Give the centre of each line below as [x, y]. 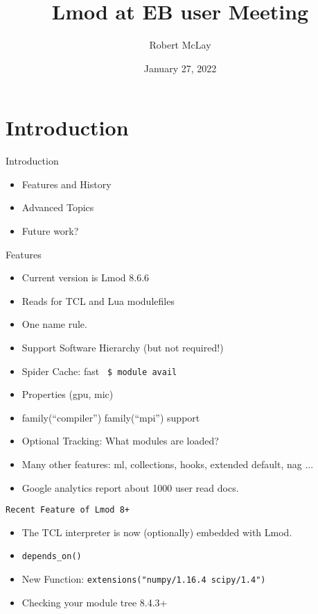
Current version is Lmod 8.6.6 [86, 277]
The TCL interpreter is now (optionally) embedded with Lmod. [157, 532]
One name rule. [54, 324]
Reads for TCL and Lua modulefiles [98, 300]
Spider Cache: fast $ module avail [99, 371]
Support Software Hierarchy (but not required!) [123, 347]
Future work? [50, 231]
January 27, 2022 [180, 68]
